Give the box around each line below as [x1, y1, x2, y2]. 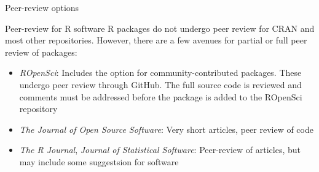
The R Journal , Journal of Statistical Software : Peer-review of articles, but [19, 143, 301, 156]
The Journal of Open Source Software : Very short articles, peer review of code [19, 122, 313, 135]
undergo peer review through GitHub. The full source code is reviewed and [19, 78, 302, 91]
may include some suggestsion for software [19, 155, 179, 168]
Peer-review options [5, 1, 79, 13]
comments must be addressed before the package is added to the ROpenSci [19, 90, 302, 103]
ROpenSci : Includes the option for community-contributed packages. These [19, 66, 302, 79]
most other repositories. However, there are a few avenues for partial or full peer [5, 34, 307, 47]
